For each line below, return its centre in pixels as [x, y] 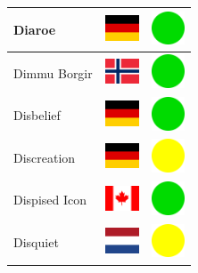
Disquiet [36, 242]
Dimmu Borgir [53, 72]
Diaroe [35, 29]
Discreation [45, 157]
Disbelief [37, 115]
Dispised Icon [50, 200]
